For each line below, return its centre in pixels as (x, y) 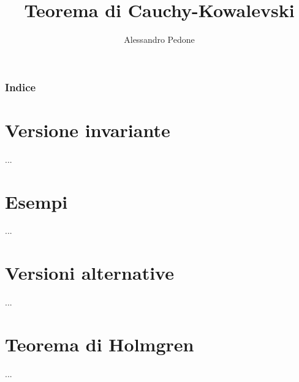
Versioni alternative (89, 273)
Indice (21, 87)
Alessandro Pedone (159, 39)
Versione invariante (88, 129)
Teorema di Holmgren (100, 344)
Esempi (36, 201)
